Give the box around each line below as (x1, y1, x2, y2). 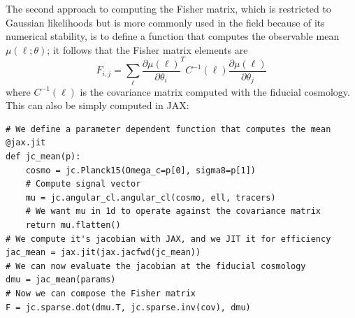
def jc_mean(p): (6, 152, 81, 162)
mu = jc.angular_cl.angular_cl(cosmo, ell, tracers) (25, 192, 276, 203)
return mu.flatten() (25, 220, 121, 231)
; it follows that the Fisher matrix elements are (47, 42, 248, 57)
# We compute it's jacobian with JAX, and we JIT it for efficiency (6, 233, 331, 244)
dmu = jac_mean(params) (6, 275, 116, 285)
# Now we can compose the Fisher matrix (6, 288, 196, 298)
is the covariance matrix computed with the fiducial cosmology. (80, 84, 350, 99)
